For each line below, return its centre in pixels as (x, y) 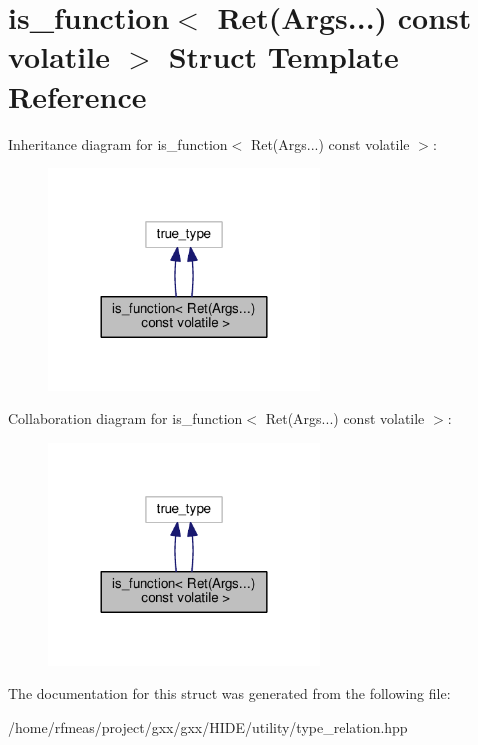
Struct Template (283, 56)
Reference (77, 95)
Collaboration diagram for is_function (125, 418)
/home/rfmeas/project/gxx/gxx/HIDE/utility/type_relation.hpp (208, 726)
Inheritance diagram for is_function (118, 143)
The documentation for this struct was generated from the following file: (229, 693)
